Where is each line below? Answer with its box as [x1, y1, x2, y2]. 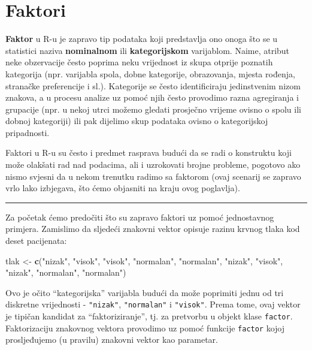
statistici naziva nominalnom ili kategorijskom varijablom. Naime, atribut [5, 44, 290, 56]
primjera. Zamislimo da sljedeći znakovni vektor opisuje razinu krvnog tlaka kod [5, 222, 300, 235]
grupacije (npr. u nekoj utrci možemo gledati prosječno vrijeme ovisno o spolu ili [5, 102, 301, 115]
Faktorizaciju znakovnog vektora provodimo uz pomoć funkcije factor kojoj [5, 321, 285, 334]
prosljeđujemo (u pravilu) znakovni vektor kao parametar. [5, 333, 218, 346]
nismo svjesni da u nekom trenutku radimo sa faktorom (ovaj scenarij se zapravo [5, 170, 301, 182]
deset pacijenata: [5, 234, 67, 247]
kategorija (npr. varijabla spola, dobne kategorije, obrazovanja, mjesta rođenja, [5, 67, 295, 80]
